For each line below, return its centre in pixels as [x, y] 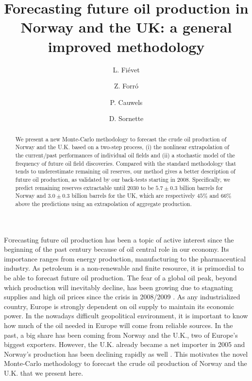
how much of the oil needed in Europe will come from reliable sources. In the [118, 325]
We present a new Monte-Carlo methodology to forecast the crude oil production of [121, 139]
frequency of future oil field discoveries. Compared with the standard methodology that [126, 163]
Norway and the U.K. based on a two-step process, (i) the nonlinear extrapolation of [122, 147]
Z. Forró [126, 86]
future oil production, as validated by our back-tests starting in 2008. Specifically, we [123, 179]
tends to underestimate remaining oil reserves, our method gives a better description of [125, 171]
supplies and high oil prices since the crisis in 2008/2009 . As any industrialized [122, 297]
